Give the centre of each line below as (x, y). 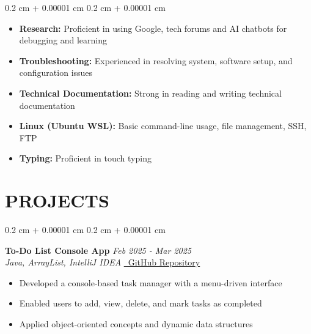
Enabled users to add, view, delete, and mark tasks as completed (141, 303)
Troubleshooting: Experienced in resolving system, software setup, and (156, 60)
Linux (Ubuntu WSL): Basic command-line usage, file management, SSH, (163, 126)
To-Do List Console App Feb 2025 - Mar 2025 (98, 250)
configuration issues (56, 72)
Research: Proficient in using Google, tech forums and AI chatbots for (153, 28)
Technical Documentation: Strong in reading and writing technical (150, 93)
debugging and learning (63, 40)
